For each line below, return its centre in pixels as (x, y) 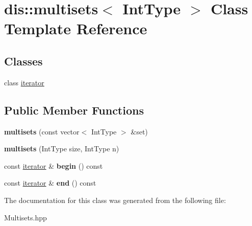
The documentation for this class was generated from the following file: (115, 200)
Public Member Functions (74, 110)
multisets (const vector (42, 131)
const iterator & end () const (50, 183)
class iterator (24, 82)
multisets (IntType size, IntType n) (62, 149)
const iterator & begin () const (54, 165)
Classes (23, 61)
